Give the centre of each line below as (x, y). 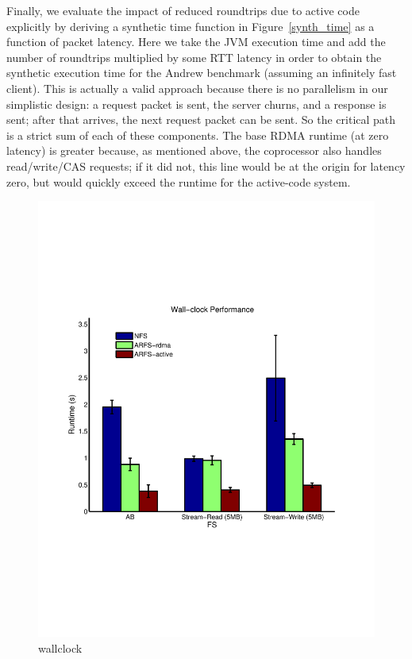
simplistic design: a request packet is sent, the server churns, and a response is (196, 104)
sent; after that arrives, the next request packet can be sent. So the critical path (201, 119)
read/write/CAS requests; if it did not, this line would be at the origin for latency (206, 166)
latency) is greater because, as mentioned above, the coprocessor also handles (194, 150)
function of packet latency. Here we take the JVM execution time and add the (196, 42)
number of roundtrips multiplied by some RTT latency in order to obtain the (194, 57)
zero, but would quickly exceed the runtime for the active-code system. (179, 181)
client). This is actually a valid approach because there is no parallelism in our (197, 88)
